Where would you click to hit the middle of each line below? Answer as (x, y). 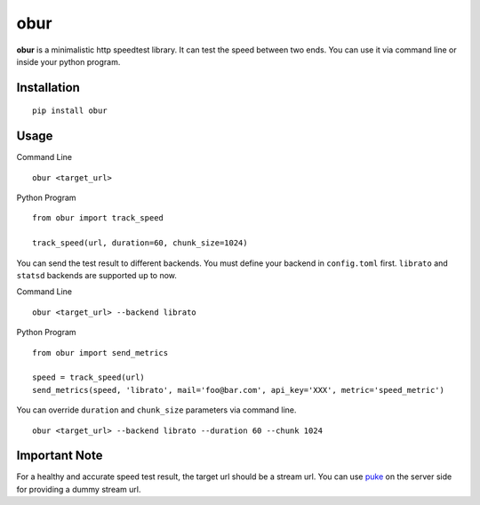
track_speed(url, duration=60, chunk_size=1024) (140, 243)
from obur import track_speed (98, 218)
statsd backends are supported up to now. (97, 275)
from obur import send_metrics (100, 353)
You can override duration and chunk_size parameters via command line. (156, 410)
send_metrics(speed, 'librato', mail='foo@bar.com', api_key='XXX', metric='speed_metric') (238, 390)
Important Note (60, 456)
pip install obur (70, 111)
